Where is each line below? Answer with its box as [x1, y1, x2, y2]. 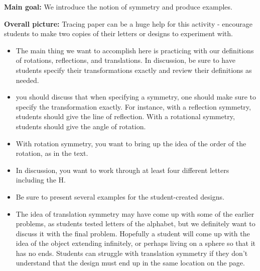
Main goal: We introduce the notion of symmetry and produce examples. [4, 2, 232, 12]
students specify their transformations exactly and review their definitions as [16, 64, 252, 75]
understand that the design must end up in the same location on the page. [16, 257, 245, 268]
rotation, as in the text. [16, 148, 88, 158]
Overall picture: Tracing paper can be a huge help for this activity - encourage [4, 18, 252, 29]
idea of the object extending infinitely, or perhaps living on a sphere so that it [16, 238, 255, 248]
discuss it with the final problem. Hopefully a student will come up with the [16, 228, 250, 238]
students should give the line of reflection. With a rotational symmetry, [16, 111, 235, 122]
